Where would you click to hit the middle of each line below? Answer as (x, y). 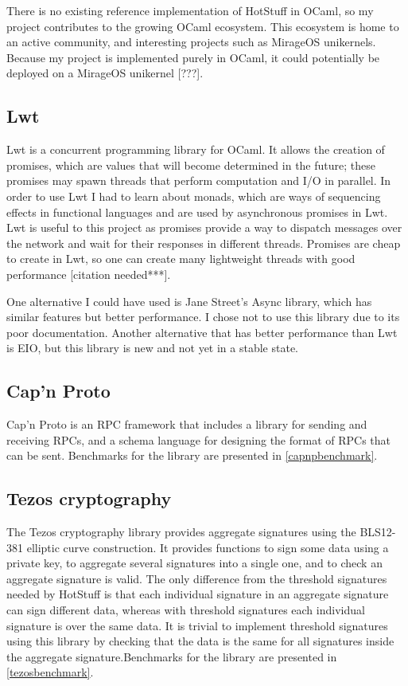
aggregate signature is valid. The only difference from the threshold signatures (197, 578)
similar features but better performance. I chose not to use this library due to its (203, 317)
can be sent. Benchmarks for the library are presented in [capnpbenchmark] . (192, 455)
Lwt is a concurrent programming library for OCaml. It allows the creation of (196, 149)
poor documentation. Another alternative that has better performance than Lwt (202, 332)
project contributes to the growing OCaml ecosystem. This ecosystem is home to (203, 26)
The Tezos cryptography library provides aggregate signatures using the (181, 532)
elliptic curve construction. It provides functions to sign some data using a (208, 547)
